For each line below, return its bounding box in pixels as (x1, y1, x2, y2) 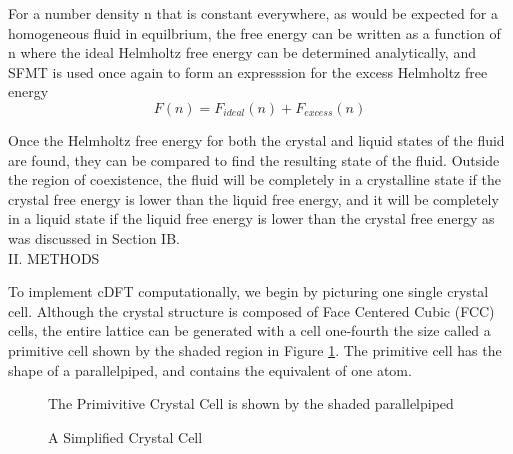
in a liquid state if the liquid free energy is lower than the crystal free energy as (8, 208, 495, 229)
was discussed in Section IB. (8, 227, 180, 248)
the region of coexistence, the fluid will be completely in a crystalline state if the (8, 169, 502, 190)
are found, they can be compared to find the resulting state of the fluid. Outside (8, 149, 500, 170)
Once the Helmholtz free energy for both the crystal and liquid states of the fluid (8, 129, 505, 150)
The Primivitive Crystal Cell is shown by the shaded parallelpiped (48, 393, 454, 414)
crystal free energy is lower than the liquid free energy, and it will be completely (8, 188, 499, 209)
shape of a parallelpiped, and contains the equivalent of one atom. (8, 359, 412, 380)
